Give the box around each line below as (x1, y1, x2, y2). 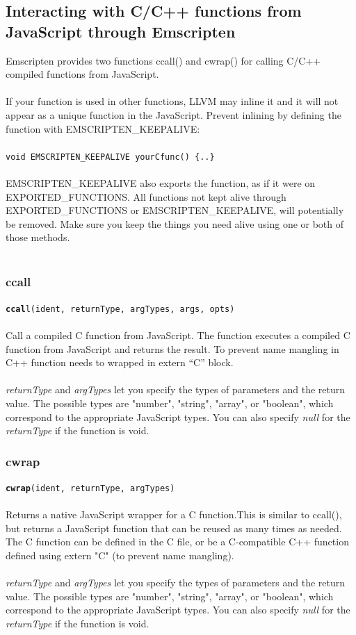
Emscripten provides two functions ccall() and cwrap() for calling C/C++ (6, 53, 321, 67)
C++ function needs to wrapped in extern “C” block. (6, 355, 234, 370)
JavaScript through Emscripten (6, 20, 236, 42)
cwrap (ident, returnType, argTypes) (6, 484, 175, 493)
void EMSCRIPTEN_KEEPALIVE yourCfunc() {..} (6, 151, 215, 162)
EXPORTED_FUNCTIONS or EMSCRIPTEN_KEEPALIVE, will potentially (6, 203, 344, 217)
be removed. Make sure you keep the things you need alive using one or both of (6, 216, 344, 231)
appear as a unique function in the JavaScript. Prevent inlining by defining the (6, 107, 341, 122)
